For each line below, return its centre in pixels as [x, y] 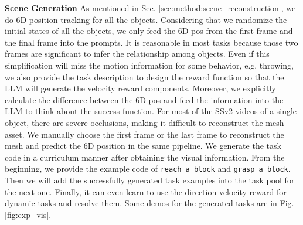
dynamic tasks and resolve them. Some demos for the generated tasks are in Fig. [149, 203]
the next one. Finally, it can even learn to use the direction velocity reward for [146, 191]
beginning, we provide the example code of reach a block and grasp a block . [148, 168]
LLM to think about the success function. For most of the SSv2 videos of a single [151, 111]
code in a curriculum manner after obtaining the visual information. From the [145, 157]
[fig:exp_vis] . [28, 214]
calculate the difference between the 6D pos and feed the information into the [144, 99]
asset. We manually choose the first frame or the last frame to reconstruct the [144, 134]
